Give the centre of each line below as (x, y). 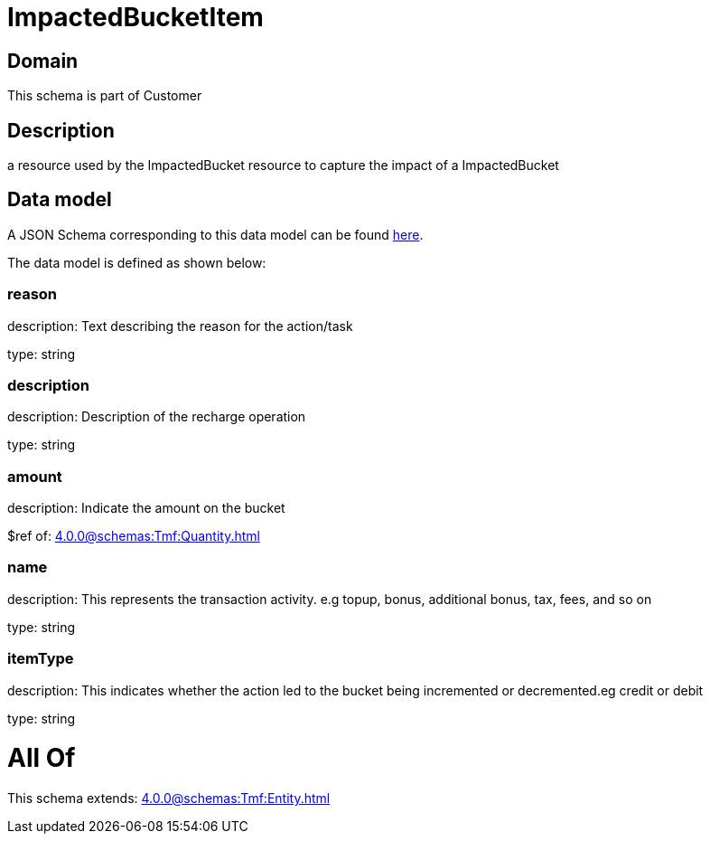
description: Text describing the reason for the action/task (180, 326)
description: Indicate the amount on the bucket (146, 508)
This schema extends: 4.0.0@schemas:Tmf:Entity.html (169, 798)
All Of (42, 758)
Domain (43, 61)
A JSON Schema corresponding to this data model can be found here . (215, 234)
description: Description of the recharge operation (157, 417)
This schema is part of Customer (105, 96)
